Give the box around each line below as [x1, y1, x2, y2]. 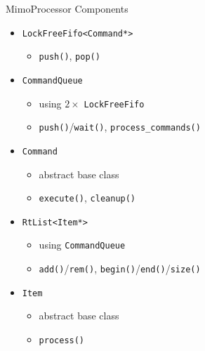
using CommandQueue [39, 237, 126, 252]
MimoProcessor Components [6, 1, 128, 15]
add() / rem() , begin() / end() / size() [39, 261, 201, 276]
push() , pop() [39, 48, 100, 63]
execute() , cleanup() [39, 190, 136, 205]
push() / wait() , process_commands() [39, 119, 201, 134]
